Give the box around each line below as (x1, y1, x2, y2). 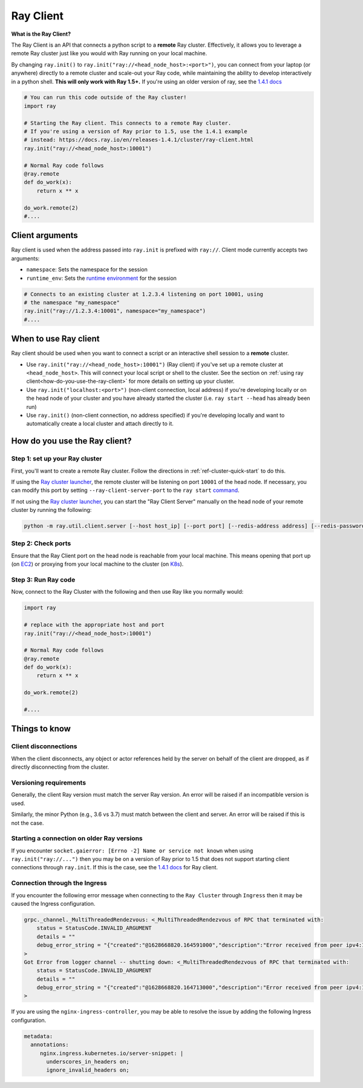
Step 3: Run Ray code (11, 576, 76, 584)
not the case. (11, 819, 44, 826)
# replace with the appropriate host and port (24, 622, 165, 628)
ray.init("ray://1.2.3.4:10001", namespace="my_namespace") (24, 308, 206, 314)
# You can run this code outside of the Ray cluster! (24, 94, 187, 101)
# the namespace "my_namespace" (24, 299, 120, 306)
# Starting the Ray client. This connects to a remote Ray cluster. (24, 119, 232, 127)
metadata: (24, 1033, 53, 1040)
